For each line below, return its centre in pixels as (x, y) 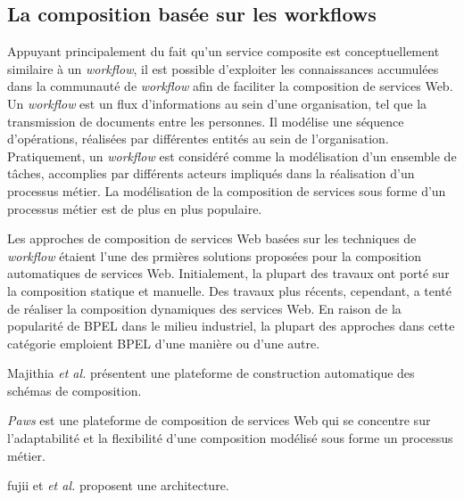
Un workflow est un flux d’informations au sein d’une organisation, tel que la (217, 103)
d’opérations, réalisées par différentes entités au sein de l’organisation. (198, 139)
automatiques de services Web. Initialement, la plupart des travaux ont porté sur (228, 273)
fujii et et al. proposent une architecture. (118, 485)
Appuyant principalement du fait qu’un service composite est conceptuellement (224, 51)
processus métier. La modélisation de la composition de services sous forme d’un (227, 190)
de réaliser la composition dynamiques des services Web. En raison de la (204, 308)
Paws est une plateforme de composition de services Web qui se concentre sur (219, 420)
